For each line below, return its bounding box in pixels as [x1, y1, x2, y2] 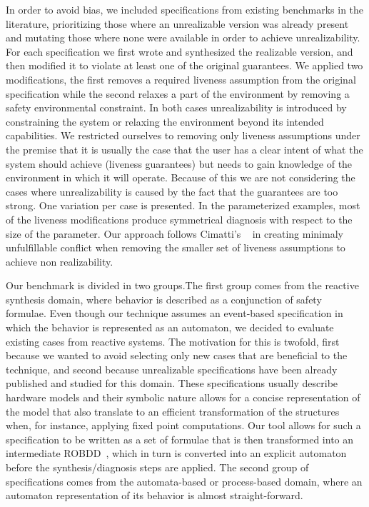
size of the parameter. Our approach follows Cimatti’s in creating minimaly [6, 226, 343, 241]
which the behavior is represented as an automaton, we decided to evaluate [6, 320, 334, 335]
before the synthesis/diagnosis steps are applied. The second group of [6, 460, 309, 474]
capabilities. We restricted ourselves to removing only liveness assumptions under [6, 128, 360, 143]
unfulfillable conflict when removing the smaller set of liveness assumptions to [6, 240, 345, 255]
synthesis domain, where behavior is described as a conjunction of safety [6, 291, 322, 306]
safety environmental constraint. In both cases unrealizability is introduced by [6, 100, 347, 115]
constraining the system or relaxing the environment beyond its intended [6, 114, 324, 129]
